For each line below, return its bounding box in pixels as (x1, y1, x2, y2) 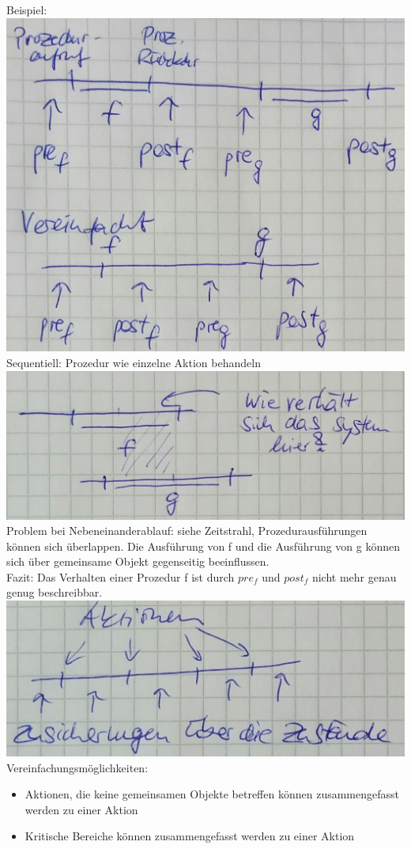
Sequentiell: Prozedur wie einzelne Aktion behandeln (6, 354, 261, 370)
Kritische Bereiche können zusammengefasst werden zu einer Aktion (25, 828, 355, 844)
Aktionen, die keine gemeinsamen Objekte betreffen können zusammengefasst (25, 786, 399, 802)
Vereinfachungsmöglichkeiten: (6, 759, 149, 775)
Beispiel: (6, 2, 47, 17)
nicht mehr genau (311, 568, 397, 585)
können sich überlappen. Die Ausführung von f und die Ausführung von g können (6, 537, 401, 554)
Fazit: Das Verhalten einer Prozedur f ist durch (6, 568, 235, 585)
